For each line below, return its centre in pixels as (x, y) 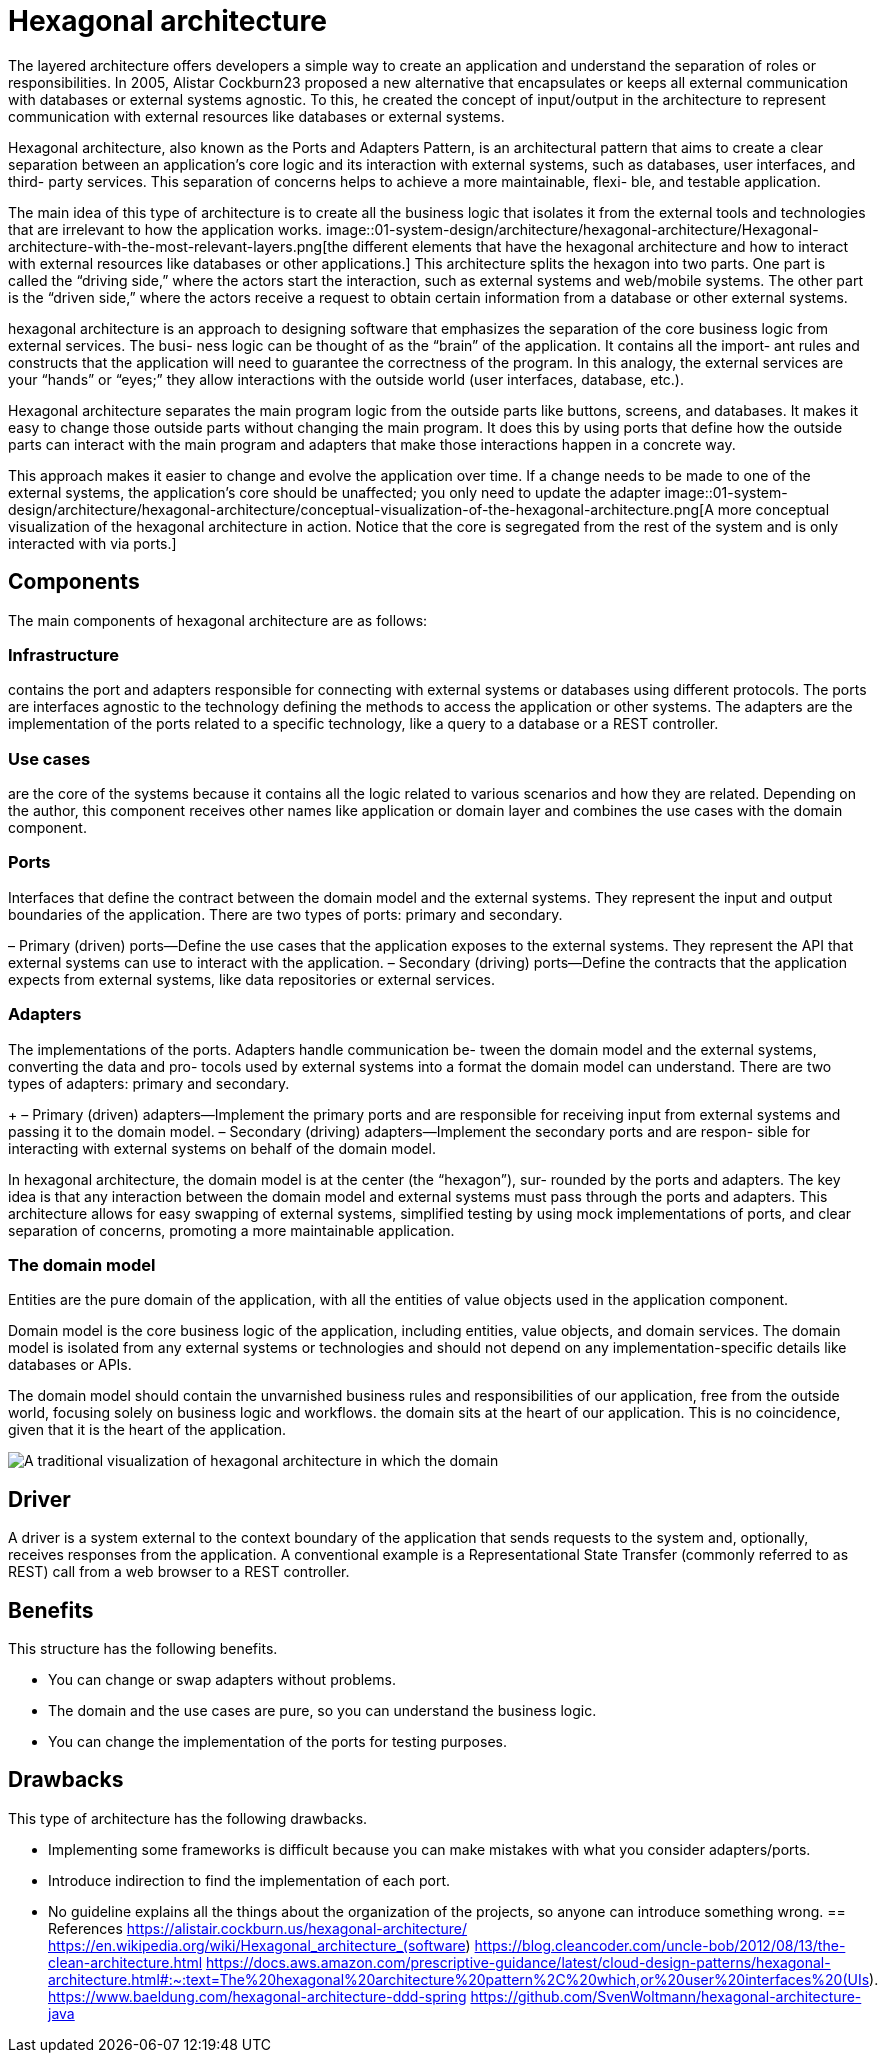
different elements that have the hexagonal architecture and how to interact (600, 246)
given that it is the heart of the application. (147, 1430)
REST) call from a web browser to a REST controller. (179, 1572)
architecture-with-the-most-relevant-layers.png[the (178, 246)
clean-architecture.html (125, 1962)
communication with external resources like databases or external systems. (256, 116)
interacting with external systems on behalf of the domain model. (222, 1148)
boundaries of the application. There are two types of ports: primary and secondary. (285, 914)
